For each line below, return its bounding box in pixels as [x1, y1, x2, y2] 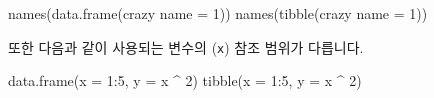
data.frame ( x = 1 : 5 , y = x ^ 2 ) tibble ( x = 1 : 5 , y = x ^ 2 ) [8, 70, 362, 91]
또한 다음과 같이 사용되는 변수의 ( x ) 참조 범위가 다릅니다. [8, 36, 364, 57]
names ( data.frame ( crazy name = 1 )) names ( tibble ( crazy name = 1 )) [8, 3, 428, 23]
